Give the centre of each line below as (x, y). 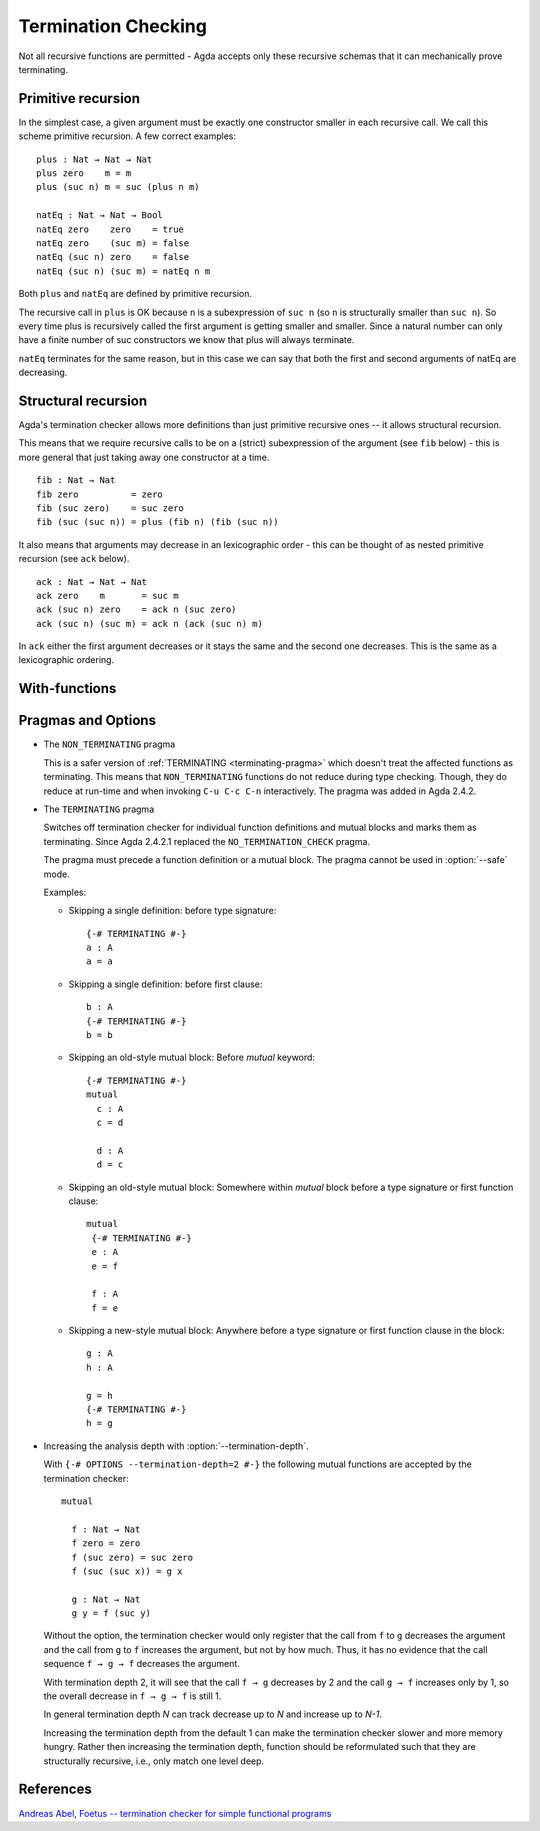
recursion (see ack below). (74, 559)
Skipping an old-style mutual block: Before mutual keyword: (191, 1057)
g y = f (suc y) (111, 1613)
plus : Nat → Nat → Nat (94, 159)
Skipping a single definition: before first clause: (165, 984)
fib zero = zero (100, 494)
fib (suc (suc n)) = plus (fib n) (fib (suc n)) (157, 522)
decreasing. (43, 372)
